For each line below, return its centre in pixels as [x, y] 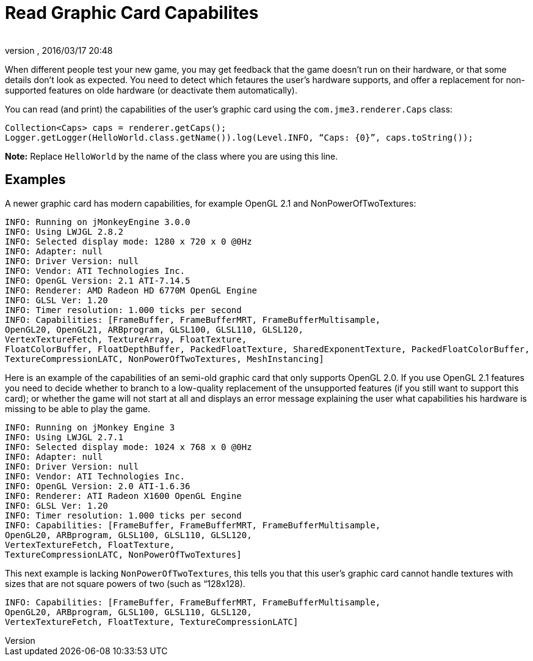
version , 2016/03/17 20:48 [59, 50]
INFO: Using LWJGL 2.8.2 [64, 231]
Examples [35, 180]
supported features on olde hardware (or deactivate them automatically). [151, 90]
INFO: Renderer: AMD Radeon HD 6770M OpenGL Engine [131, 290]
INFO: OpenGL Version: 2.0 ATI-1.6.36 [98, 486]
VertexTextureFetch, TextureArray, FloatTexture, [126, 339]
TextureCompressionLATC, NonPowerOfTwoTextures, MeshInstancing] [165, 359]
